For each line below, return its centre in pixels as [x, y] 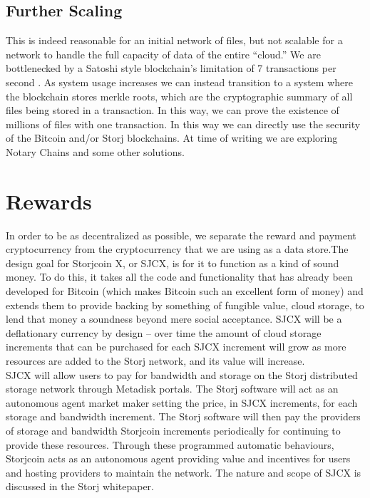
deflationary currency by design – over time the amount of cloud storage [164, 332]
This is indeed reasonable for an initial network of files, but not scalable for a [174, 40]
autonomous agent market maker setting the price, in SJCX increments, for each [182, 402]
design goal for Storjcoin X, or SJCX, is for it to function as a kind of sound [173, 263]
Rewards [49, 201]
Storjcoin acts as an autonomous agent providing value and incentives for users [178, 458]
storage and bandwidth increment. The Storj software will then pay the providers [183, 416]
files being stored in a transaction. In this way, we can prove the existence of [173, 110]
